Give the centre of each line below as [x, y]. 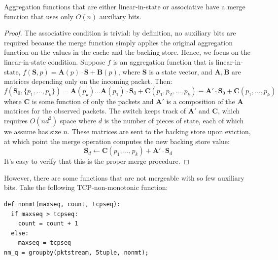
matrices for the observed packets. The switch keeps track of [95, 111]
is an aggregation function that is [163, 61]
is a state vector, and [181, 71]
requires [16, 120]
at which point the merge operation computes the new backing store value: [117, 141]
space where [78, 120]
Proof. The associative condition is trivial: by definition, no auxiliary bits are [120, 33]
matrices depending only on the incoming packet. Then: [88, 81]
